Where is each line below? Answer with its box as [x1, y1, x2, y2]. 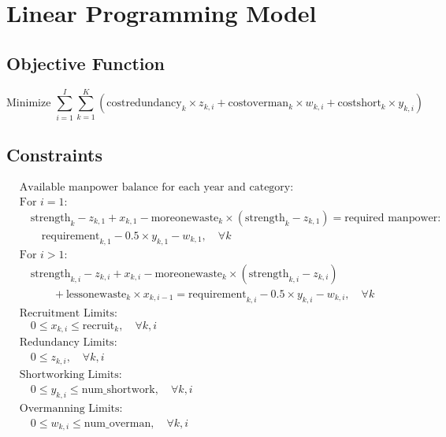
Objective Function [6, 50, 165, 75]
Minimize [6, 98, 51, 109]
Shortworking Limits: [19, 368, 122, 380]
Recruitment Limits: [19, 307, 117, 319]
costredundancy [106, 98, 182, 109]
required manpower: [344, 212, 441, 224]
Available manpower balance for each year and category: [19, 181, 294, 193]
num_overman [84, 417, 151, 429]
